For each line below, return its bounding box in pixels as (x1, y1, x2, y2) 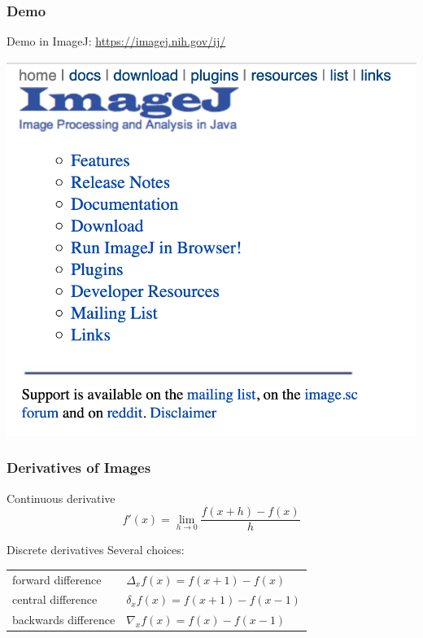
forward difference (12, 570, 102, 588)
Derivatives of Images (7, 457, 151, 478)
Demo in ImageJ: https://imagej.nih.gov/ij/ (7, 33, 226, 50)
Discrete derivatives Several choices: (7, 541, 185, 558)
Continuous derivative (7, 489, 116, 506)
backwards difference (12, 611, 116, 628)
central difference (12, 591, 98, 608)
